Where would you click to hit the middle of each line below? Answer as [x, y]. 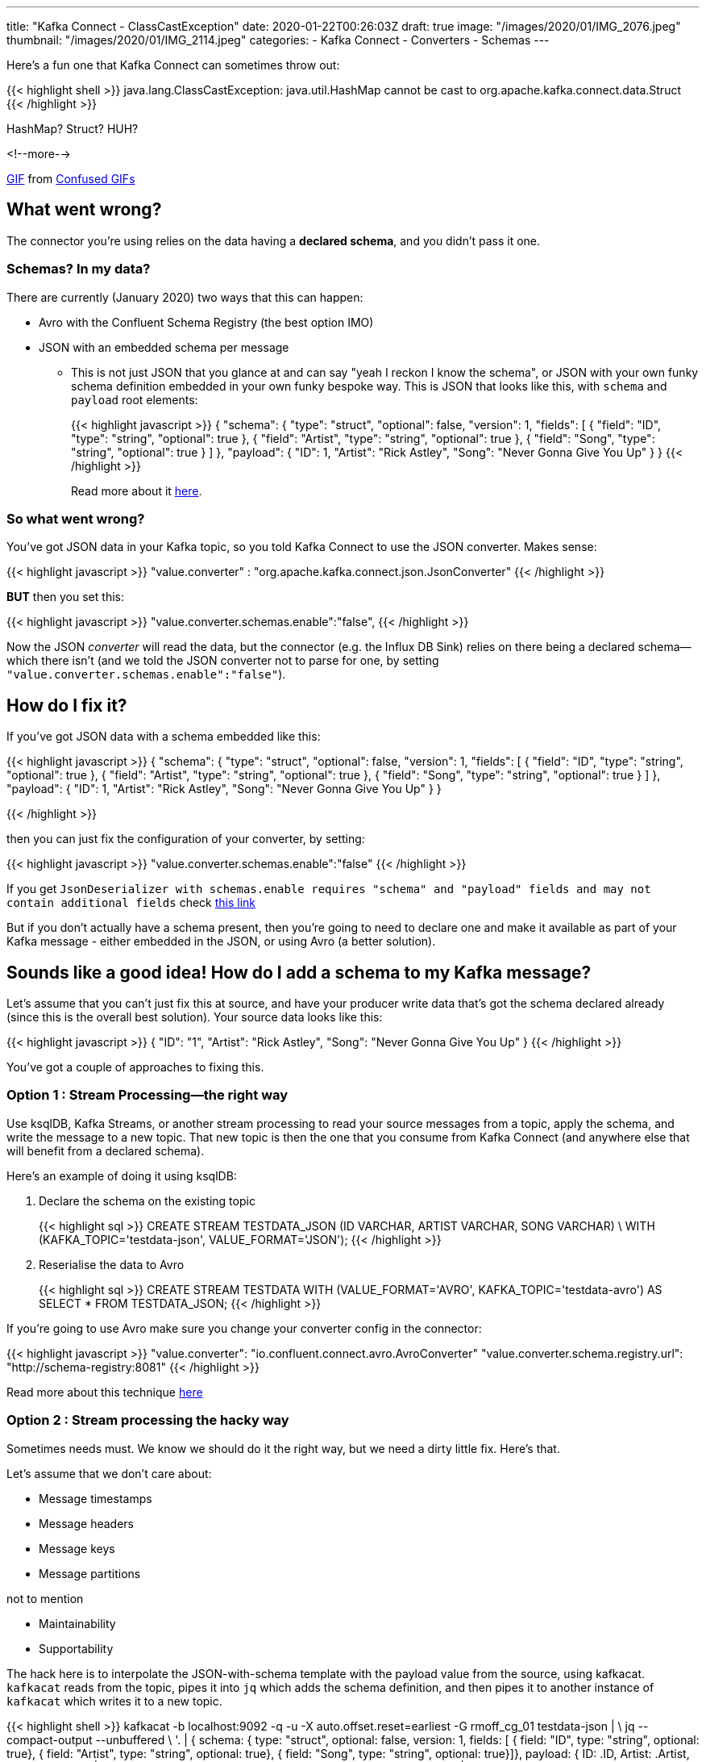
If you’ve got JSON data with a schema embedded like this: [164, 737]
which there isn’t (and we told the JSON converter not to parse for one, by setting [223, 661]
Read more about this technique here [105, 1392]
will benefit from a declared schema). [106, 1150]
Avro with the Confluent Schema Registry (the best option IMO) [206, 322]
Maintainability [77, 1623]
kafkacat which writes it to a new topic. [114, 1701]
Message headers [86, 1523]
